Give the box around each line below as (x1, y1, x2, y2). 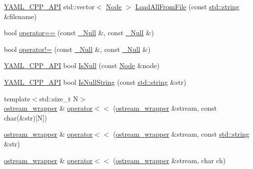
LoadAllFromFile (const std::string (135, 1, 239, 11)
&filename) (4, 11, 37, 21)
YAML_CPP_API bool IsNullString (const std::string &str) (4, 76, 186, 87)
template (4, 93, 30, 103)
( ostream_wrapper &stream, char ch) (113, 155, 226, 165)
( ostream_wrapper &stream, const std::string (113, 129, 250, 139)
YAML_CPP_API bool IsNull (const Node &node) (4, 60, 160, 71)
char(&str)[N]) (4, 112, 47, 122)
